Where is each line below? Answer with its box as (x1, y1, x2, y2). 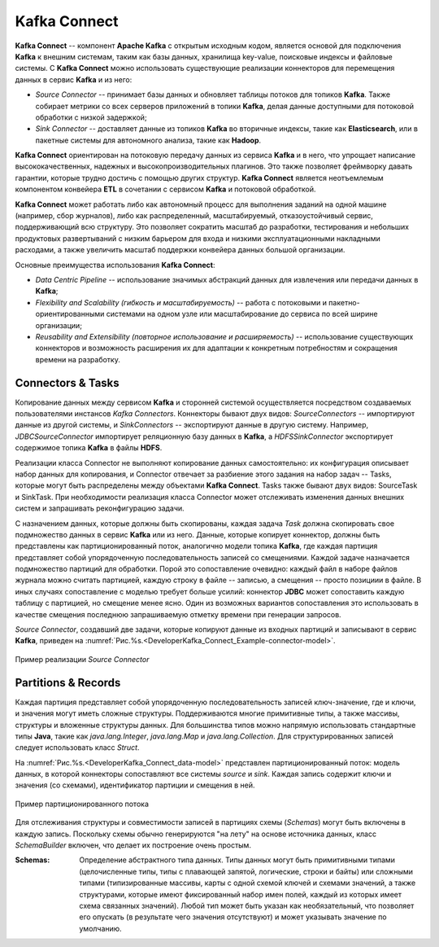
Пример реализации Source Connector (15, 654, 150, 664)
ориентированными (35, 309, 105, 319)
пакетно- (328, 297, 361, 307)
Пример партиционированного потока (15, 799, 150, 809)
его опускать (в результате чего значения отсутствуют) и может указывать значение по (79, 912, 387, 922)
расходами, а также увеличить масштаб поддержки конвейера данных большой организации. (15, 245, 346, 255)
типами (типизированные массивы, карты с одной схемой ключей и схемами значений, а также (79, 878, 416, 888)
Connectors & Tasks (15, 375, 120, 390)
